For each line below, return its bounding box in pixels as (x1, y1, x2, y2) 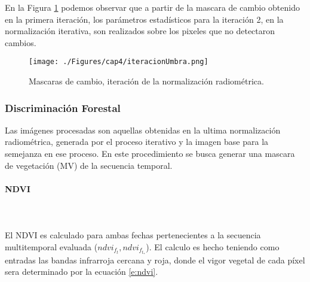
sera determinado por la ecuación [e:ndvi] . (5, 265, 158, 278)
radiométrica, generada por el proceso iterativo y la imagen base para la (5, 135, 269, 148)
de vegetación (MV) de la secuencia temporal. (5, 159, 173, 171)
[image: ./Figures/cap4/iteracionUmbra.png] (29, 57, 208, 66)
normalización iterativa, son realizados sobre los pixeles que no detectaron (5, 25, 275, 37)
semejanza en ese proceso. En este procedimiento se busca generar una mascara (5, 147, 295, 160)
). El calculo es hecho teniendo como (146, 240, 280, 253)
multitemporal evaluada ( (5, 240, 98, 253)
